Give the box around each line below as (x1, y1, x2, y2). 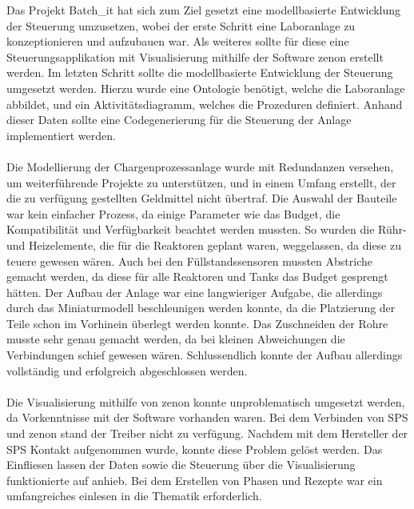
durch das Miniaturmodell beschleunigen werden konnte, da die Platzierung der (6, 299, 396, 316)
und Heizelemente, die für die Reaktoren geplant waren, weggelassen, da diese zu (6, 236, 401, 253)
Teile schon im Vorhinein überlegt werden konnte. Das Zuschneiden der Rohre (6, 315, 388, 331)
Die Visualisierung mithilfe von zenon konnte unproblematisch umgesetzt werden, (6, 393, 405, 410)
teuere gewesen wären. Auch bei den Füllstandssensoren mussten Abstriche (6, 252, 372, 269)
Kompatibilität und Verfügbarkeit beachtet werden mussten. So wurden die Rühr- (6, 221, 407, 238)
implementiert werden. (6, 126, 116, 143)
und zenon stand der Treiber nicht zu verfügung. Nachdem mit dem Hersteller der (6, 425, 408, 442)
